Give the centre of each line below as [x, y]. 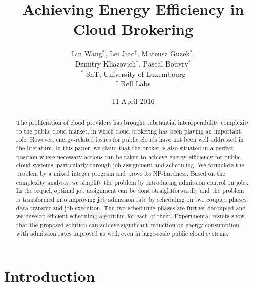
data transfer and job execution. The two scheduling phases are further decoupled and [131, 207]
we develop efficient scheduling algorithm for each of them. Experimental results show [130, 216]
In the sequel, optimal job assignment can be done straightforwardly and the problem [130, 191]
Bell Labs [136, 84]
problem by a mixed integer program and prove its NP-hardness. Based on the [121, 174]
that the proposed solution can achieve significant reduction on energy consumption [128, 224]
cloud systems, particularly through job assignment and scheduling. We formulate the [130, 165]
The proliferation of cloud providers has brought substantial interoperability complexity [133, 123]
